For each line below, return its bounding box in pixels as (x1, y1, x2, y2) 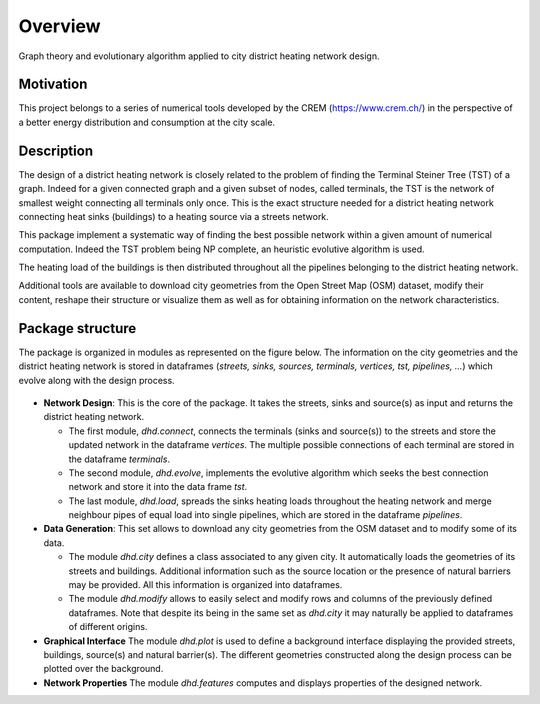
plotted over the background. (43, 663, 164, 675)
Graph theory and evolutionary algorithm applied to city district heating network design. (18, 50, 380, 62)
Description (18, 142, 94, 159)
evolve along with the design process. (18, 374, 175, 386)
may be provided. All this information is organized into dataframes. (68, 579, 343, 591)
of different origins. (68, 621, 148, 633)
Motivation (18, 76, 88, 93)
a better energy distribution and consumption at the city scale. (18, 116, 275, 128)
